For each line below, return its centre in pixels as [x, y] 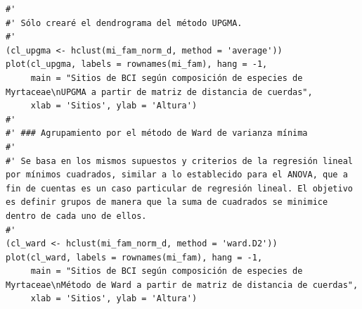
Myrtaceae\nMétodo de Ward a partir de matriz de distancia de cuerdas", [182, 285]
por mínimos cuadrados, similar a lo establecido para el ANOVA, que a [177, 175]
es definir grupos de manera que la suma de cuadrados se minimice [167, 202]
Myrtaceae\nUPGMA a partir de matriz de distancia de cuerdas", [159, 92]
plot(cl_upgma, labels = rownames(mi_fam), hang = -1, [137, 64]
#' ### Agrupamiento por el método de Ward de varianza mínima [157, 133]
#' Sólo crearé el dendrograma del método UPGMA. [124, 23]
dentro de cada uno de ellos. [76, 216]
